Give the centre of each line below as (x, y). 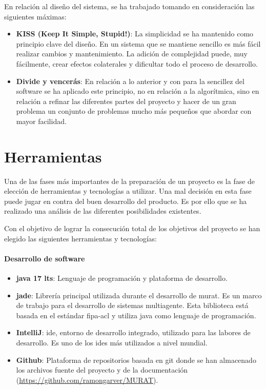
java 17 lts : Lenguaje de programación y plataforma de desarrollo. (122, 278)
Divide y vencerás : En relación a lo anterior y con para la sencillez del (130, 81)
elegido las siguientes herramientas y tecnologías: (80, 238)
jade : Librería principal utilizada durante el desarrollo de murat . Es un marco (139, 295)
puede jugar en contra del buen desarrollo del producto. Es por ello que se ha (126, 201)
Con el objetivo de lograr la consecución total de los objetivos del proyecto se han (132, 228)
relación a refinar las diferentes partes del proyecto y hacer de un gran (126, 101)
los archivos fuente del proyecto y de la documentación (102, 370)
